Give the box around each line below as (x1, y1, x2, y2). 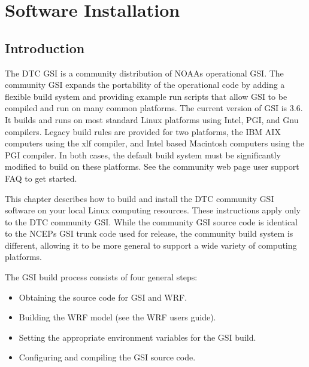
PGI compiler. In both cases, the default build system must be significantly (5, 148, 281, 161)
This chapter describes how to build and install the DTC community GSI (5, 192, 274, 204)
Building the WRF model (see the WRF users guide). (19, 311, 216, 323)
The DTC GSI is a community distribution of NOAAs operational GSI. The (5, 66, 284, 79)
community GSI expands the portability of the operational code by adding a (5, 78, 285, 91)
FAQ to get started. (5, 172, 77, 184)
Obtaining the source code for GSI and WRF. (19, 290, 187, 303)
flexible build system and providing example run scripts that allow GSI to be (5, 90, 287, 102)
